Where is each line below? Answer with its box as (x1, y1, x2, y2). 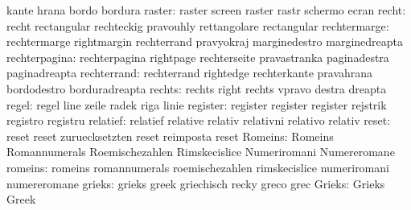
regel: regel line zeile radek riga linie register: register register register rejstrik (6, 96, 387, 113)
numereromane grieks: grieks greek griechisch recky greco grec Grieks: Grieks (6, 175, 385, 191)
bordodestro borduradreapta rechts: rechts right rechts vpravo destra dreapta (6, 80, 387, 97)
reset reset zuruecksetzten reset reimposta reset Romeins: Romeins (6, 127, 334, 144)
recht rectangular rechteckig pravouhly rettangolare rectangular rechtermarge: (6, 17, 389, 34)
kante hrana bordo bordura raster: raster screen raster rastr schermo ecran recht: (6, 2, 406, 18)
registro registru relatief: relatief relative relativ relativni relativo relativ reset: (6, 112, 391, 129)
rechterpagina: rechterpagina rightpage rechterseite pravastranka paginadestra (6, 48, 389, 65)
